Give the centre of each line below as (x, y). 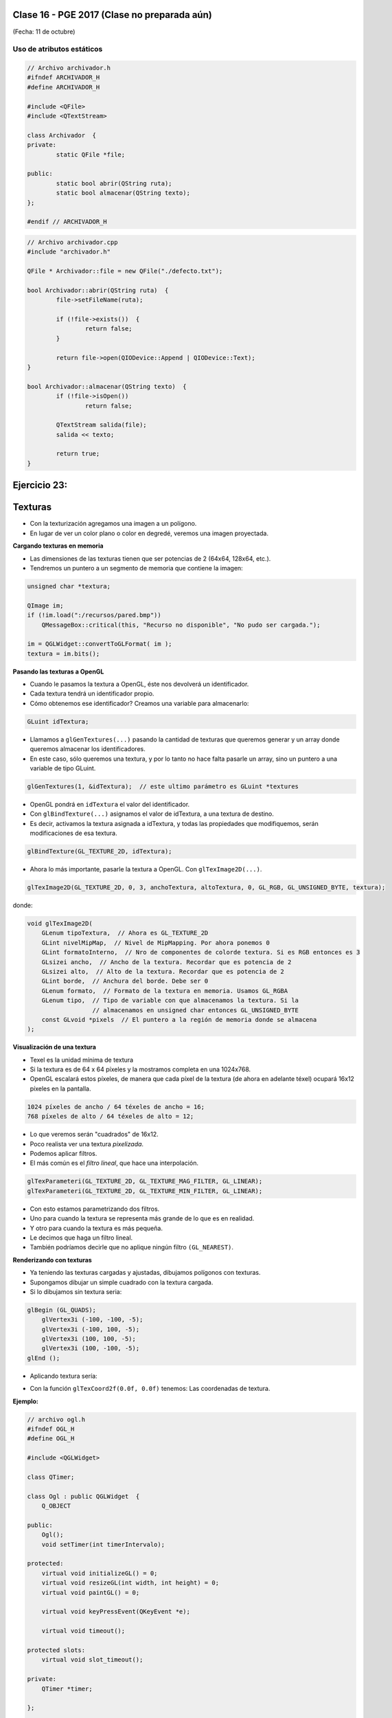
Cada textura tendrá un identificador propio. (92, 693)
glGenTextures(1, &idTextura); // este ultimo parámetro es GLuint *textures (163, 786)
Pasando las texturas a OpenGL (58, 671)
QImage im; (45, 605)
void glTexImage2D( (60, 924)
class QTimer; (51, 1477)
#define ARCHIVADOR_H (64, 87)
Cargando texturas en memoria (58, 546)
